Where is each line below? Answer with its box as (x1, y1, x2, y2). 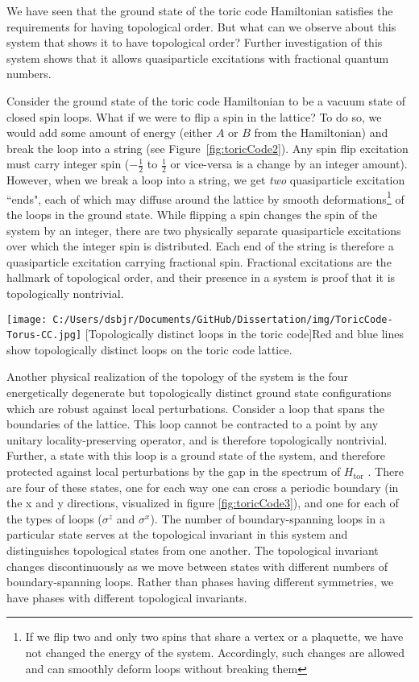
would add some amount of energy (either (6, 124, 213, 141)
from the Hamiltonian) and (254, 124, 388, 141)
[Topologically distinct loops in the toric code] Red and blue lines (85, 325, 404, 342)
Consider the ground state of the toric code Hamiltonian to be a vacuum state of (6, 92, 405, 109)
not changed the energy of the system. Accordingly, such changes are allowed (25, 643, 404, 660)
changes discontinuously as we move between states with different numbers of (6, 557, 388, 574)
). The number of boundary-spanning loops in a (150, 510, 385, 527)
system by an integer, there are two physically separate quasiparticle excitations (6, 221, 401, 238)
